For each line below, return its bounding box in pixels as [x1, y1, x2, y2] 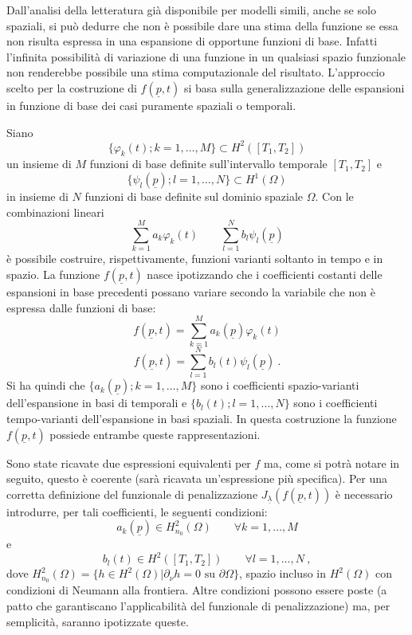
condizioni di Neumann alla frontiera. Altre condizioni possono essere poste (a [6, 582, 387, 598]
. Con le [315, 188, 354, 205]
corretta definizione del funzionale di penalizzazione [6, 485, 258, 502]
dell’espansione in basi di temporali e [6, 394, 187, 411]
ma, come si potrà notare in [264, 454, 400, 471]
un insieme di [6, 155, 72, 172]
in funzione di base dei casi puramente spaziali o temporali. [6, 96, 296, 113]
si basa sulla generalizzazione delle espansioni [183, 79, 405, 96]
